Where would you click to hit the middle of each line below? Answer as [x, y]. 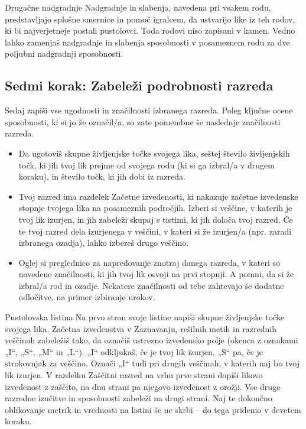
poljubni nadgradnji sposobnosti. [64, 53]
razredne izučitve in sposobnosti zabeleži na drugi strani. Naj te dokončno [139, 398]
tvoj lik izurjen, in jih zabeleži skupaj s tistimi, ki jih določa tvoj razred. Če [156, 219]
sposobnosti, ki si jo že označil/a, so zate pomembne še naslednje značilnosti [143, 121]
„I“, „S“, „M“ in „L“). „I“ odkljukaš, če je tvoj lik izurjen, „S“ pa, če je [134, 351]
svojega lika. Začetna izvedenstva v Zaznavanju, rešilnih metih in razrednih [141, 328]
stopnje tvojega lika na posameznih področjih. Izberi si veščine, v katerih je [155, 208]
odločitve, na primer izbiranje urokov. [87, 297]
